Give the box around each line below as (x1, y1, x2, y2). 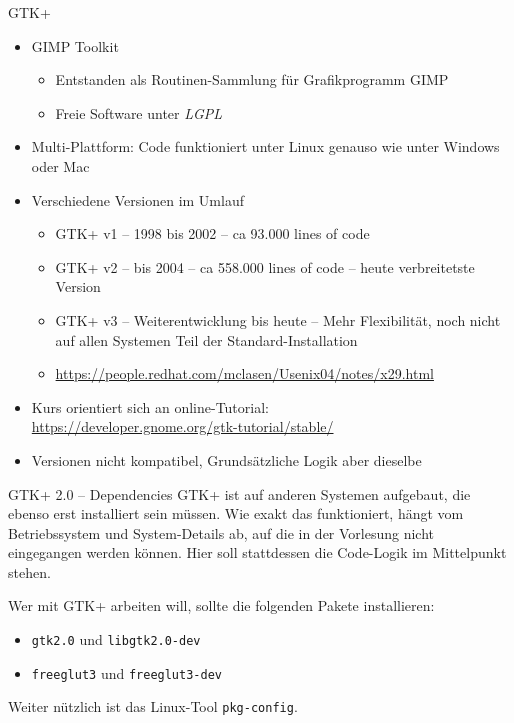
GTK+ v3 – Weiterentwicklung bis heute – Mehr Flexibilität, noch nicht (55, 309, 501, 330)
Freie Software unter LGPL (55, 102, 223, 123)
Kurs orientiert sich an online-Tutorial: (31, 396, 269, 417)
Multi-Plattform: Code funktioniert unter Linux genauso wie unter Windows (31, 136, 500, 157)
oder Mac (31, 155, 90, 176)
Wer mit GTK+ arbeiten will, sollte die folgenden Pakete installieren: (8, 595, 435, 616)
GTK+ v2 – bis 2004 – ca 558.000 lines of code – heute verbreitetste (55, 256, 475, 277)
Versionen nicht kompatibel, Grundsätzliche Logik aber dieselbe (31, 449, 422, 470)
